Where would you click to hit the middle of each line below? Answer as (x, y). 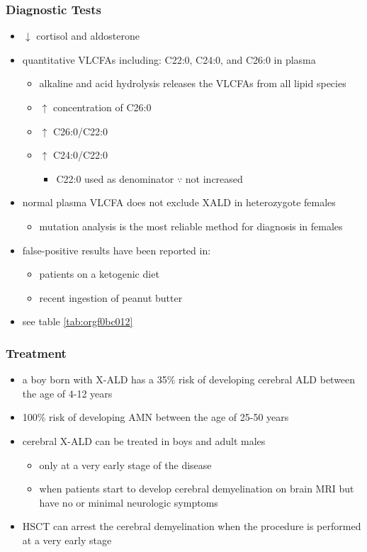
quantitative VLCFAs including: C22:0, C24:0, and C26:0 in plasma (169, 59)
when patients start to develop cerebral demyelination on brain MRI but (197, 489)
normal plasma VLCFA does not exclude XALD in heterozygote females (179, 202)
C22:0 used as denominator (115, 178)
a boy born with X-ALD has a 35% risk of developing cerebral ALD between (189, 379)
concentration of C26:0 (102, 107)
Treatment (36, 353)
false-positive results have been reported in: (117, 250)
